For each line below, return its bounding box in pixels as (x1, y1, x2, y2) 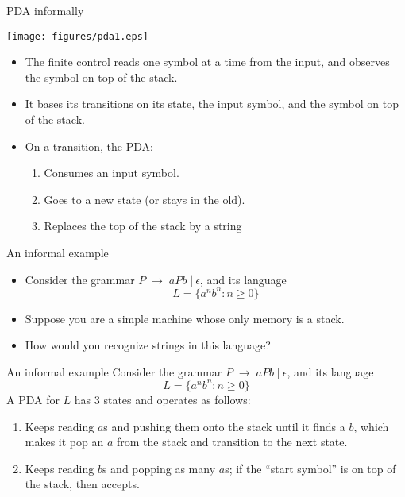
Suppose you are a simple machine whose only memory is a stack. (25, 310, 345, 326)
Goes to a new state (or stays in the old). (44, 191, 245, 207)
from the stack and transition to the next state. (116, 433, 348, 450)
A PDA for (6, 391, 60, 407)
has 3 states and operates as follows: (74, 391, 251, 407)
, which (353, 418, 389, 434)
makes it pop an (25, 433, 104, 450)
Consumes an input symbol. (44, 164, 179, 181)
